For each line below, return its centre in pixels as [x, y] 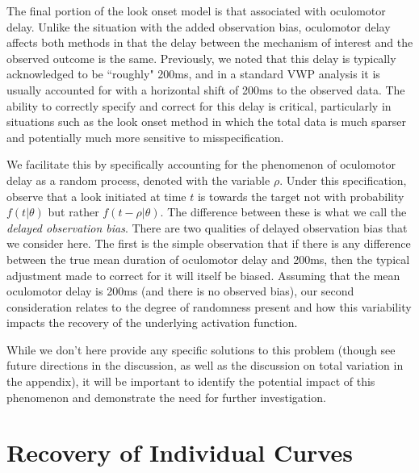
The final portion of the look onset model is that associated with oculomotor [196, 10]
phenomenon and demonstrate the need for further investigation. [166, 397]
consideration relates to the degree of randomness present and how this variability [209, 306]
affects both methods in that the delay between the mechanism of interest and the [210, 42]
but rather [73, 212]
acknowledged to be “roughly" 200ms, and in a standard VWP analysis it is [193, 74]
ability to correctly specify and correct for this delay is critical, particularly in [199, 105]
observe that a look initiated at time [96, 196]
